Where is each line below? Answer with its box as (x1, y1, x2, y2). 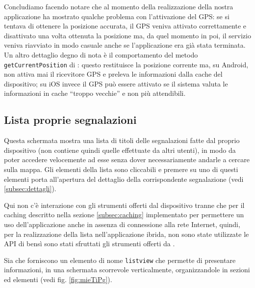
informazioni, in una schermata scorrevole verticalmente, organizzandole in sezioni (4, 264, 250, 275)
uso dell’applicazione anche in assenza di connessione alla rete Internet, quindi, (4, 219, 240, 229)
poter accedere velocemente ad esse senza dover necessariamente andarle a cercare (4, 154, 250, 165)
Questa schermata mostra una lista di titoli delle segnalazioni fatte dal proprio (4, 135, 240, 145)
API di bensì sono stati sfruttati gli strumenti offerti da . (4, 238, 175, 249)
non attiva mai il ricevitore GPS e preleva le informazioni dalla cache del (4, 69, 223, 79)
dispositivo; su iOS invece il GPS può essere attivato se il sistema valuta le (4, 78, 228, 88)
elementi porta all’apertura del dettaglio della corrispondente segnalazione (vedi (4, 173, 244, 184)
